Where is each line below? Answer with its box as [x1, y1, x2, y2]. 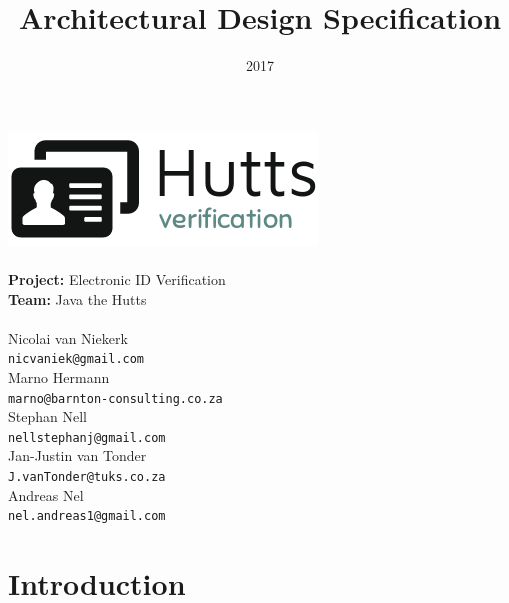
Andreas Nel [8, 484, 84, 505]
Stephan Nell [8, 406, 87, 427]
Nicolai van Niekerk [8, 327, 128, 348]
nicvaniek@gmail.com [8, 352, 145, 367]
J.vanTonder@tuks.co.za [8, 470, 166, 485]
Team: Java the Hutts [8, 288, 147, 309]
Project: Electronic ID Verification [8, 268, 226, 289]
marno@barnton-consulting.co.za [8, 391, 223, 406]
